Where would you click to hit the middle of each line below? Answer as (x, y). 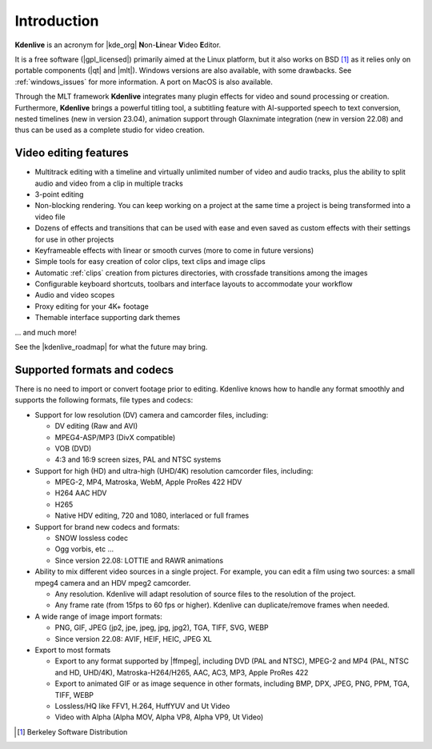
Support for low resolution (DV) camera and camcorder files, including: (152, 415)
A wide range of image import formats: (99, 616)
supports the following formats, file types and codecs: (104, 400)
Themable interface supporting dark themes (108, 318)
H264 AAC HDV (81, 493)
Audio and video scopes (75, 295)
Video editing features (72, 153)
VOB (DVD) (73, 448)
